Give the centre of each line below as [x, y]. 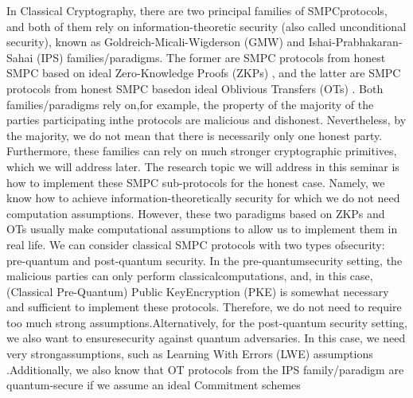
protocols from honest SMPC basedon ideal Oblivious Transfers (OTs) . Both [195, 88]
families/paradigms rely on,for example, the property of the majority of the [190, 104]
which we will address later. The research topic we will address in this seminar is [203, 166]
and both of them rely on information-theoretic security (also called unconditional [206, 26]
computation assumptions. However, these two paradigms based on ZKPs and [196, 213]
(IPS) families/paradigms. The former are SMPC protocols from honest [211, 57]
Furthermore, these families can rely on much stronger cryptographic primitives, [202, 151]
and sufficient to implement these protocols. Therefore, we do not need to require [204, 307]
